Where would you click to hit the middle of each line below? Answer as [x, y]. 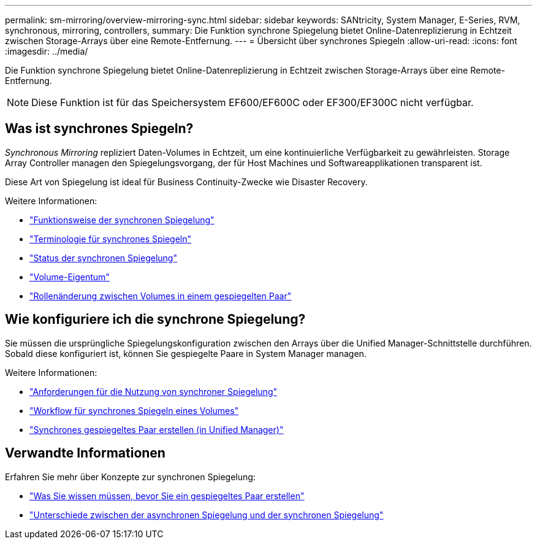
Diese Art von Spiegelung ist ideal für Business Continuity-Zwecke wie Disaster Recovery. [186, 182]
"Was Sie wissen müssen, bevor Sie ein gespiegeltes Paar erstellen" [167, 496]
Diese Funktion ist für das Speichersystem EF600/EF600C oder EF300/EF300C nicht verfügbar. [253, 102]
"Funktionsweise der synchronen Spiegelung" [122, 220]
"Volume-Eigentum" [70, 277]
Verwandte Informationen [85, 453]
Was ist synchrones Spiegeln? [99, 129]
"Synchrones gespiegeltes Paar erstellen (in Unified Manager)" [157, 429]
